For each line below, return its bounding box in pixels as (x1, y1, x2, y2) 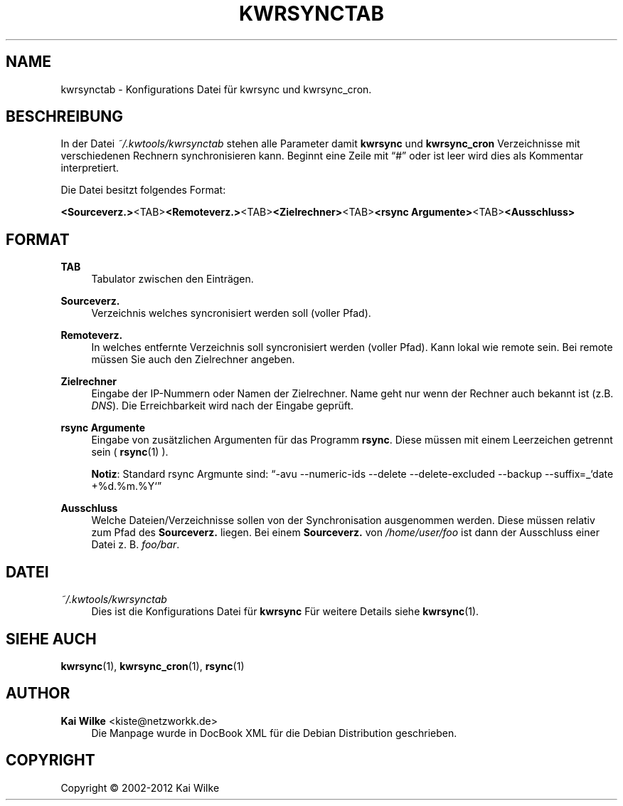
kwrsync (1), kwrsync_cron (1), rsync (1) (60, 659, 245, 672)
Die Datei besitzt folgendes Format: (60, 184, 226, 197)
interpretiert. (60, 162, 119, 174)
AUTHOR (6, 684, 70, 703)
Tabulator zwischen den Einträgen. (91, 273, 254, 286)
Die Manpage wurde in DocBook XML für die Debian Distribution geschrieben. (91, 726, 457, 739)
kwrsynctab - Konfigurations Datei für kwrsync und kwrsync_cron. (60, 83, 372, 95)
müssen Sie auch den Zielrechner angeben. (91, 353, 295, 366)
